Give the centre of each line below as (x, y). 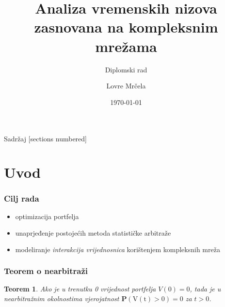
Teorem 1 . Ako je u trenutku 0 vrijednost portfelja (80, 289)
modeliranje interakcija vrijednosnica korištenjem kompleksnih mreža (118, 249)
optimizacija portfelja (47, 216)
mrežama (126, 46)
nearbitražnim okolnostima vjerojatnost (62, 298)
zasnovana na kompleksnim (126, 27)
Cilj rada (22, 198)
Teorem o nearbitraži (46, 271)
